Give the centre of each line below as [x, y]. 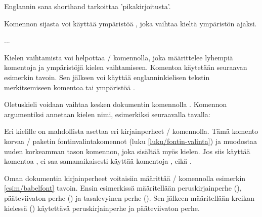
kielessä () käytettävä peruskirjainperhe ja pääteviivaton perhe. [102, 208]
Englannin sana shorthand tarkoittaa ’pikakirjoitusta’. [88, 6]
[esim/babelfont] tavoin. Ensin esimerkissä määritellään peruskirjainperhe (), [123, 188]
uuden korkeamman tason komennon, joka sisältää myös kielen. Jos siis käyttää [127, 151]
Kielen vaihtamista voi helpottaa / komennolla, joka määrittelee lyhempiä [119, 57]
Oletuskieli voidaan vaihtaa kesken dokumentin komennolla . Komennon [116, 104]
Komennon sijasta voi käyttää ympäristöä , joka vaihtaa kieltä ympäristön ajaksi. [130, 23]
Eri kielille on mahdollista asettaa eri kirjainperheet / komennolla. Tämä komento [131, 131]
